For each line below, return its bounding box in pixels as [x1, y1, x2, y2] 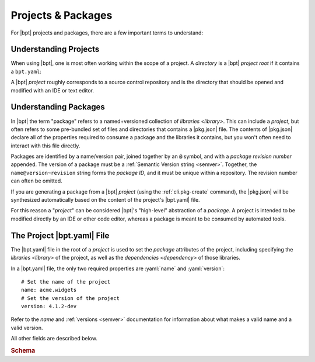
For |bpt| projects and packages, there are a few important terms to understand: [10, 29, 204, 36]
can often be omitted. [10, 177, 62, 184]
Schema [10, 347, 36, 355]
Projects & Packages [10, 9, 113, 22]
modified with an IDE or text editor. [10, 87, 94, 94]
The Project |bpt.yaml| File [10, 230, 110, 240]
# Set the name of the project [21, 278, 111, 285]
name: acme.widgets [21, 287, 77, 294]
